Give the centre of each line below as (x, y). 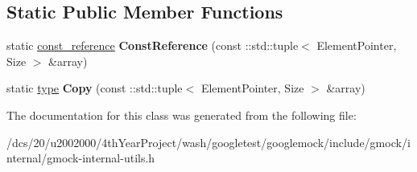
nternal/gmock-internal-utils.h (81, 158)
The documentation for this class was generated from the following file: (182, 115)
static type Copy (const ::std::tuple (95, 88)
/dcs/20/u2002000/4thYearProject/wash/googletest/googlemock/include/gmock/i (208, 142)
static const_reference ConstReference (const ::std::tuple (153, 45)
